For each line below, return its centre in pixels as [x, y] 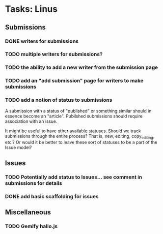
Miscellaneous [28, 212]
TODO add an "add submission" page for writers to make [74, 81]
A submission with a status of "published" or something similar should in [78, 111]
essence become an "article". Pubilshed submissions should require [74, 116]
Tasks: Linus [31, 9]
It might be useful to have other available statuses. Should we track [73, 131]
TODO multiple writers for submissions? [54, 54]
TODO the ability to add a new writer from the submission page [81, 67]
